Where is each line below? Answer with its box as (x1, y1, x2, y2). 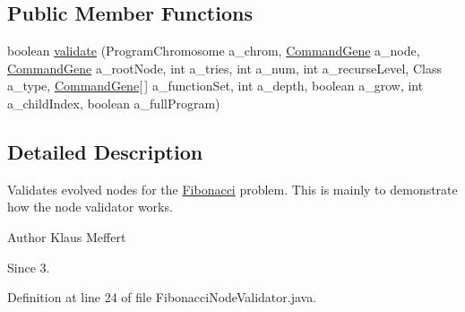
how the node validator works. (7, 197, 173, 216)
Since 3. (7, 257, 50, 276)
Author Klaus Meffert (7, 227, 126, 246)
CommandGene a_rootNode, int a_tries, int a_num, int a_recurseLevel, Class (7, 58, 442, 77)
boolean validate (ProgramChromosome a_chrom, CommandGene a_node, (7, 41, 420, 60)
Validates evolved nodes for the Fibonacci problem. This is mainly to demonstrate (7, 179, 458, 198)
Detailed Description (7, 137, 203, 165)
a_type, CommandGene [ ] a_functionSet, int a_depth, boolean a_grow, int (7, 76, 424, 95)
